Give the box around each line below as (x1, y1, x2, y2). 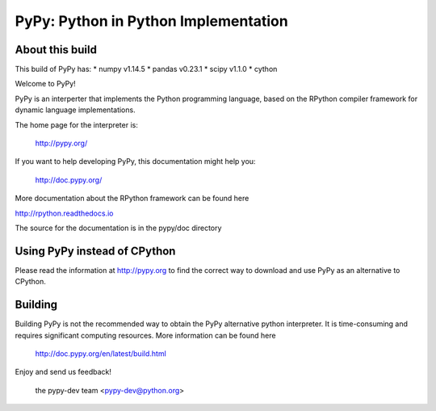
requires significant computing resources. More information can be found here (15, 330, 276, 340)
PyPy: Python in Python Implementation (15, 12, 288, 30)
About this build (15, 43, 97, 57)
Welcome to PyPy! (15, 79, 76, 89)
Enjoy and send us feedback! (15, 367, 112, 377)
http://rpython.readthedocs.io (15, 208, 114, 218)
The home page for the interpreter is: (15, 120, 139, 129)
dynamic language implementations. (15, 105, 136, 115)
